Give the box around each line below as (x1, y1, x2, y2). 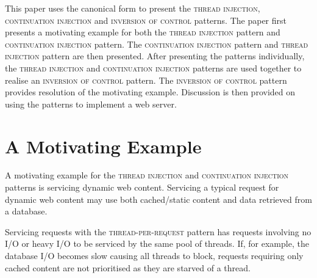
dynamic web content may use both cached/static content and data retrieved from (5, 192, 312, 205)
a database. (5, 205, 48, 218)
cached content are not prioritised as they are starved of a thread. (5, 261, 251, 274)
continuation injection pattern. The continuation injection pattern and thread (5, 37, 308, 50)
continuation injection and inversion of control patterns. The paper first (5, 13, 287, 26)
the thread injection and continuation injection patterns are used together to (5, 61, 302, 74)
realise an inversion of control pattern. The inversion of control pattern (5, 73, 287, 86)
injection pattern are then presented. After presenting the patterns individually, (5, 49, 305, 62)
